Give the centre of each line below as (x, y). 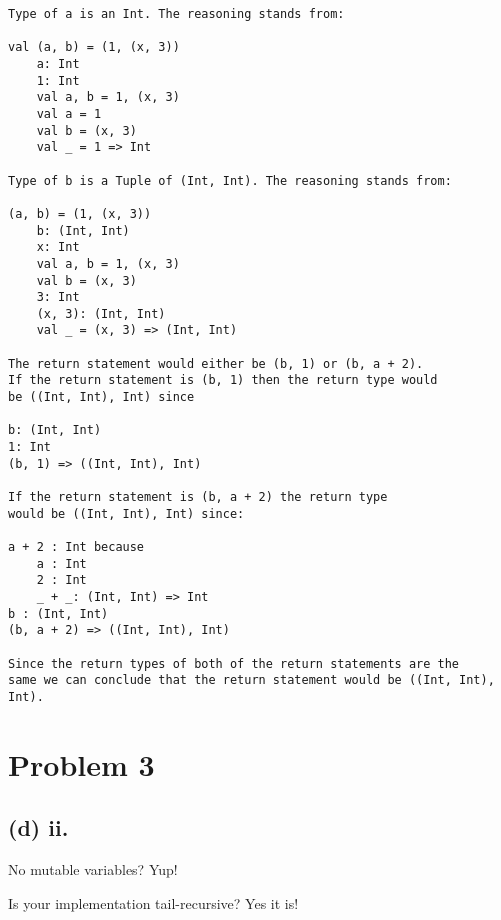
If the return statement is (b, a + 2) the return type (198, 497)
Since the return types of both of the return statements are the (234, 663)
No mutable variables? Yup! (93, 869)
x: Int (58, 247)
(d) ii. (38, 827)
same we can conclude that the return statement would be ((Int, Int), (251, 680)
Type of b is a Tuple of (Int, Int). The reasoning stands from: (230, 180)
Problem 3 (81, 763)
